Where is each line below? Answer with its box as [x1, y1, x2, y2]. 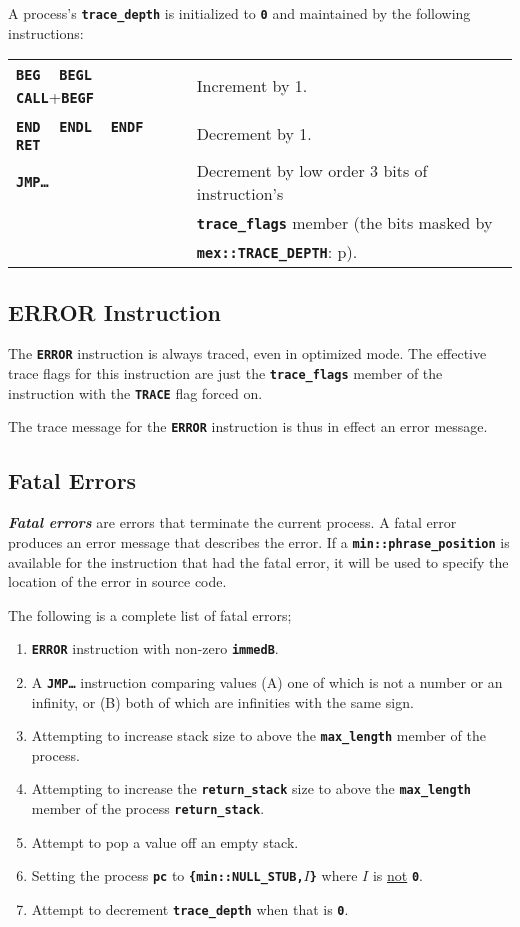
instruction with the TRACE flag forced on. [8, 382, 263, 403]
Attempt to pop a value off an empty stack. [31, 831, 299, 852]
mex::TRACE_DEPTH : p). [196, 240, 358, 264]
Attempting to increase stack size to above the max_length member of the [31, 725, 486, 746]
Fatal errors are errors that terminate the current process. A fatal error [8, 512, 457, 533]
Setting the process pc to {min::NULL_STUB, [31, 865, 304, 886]
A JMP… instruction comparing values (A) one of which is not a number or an [31, 671, 503, 692]
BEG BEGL [16, 67, 92, 84]
